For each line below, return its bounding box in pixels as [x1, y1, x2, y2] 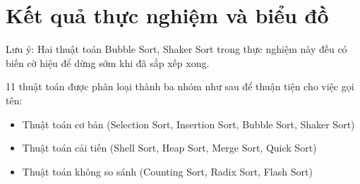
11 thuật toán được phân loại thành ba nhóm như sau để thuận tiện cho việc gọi [6, 79, 354, 94]
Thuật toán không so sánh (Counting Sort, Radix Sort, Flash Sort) [22, 164, 313, 178]
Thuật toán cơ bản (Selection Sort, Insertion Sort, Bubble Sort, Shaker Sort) [22, 116, 355, 131]
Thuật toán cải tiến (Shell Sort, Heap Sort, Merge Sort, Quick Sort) [22, 140, 317, 155]
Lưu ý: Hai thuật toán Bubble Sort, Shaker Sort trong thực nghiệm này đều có [6, 42, 347, 56]
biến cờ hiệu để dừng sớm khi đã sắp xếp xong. [6, 55, 210, 70]
